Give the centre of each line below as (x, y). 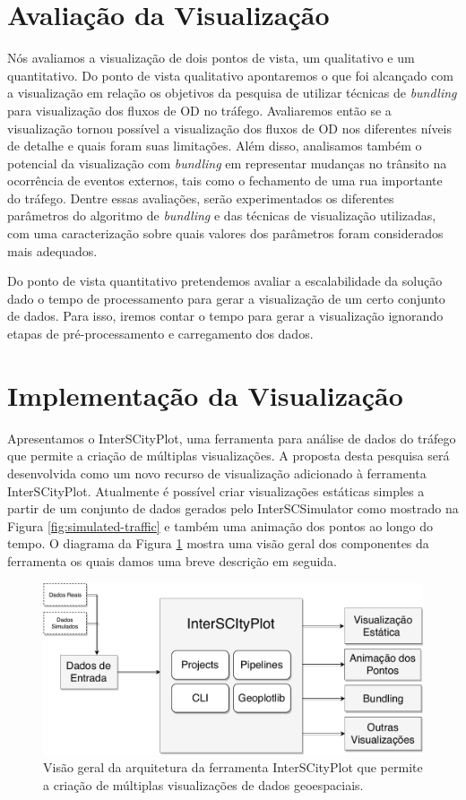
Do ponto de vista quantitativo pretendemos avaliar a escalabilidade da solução (225, 281)
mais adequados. (52, 250)
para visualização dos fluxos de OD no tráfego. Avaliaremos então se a (199, 110)
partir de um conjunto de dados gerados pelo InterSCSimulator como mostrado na (233, 508)
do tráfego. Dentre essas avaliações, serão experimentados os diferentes (201, 198)
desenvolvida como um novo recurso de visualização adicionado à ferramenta (217, 473)
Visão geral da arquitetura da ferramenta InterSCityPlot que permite (233, 767)
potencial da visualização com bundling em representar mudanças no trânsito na (227, 163)
